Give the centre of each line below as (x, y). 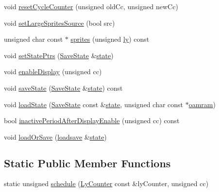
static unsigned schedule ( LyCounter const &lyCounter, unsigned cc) (106, 183)
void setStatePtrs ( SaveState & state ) (59, 55)
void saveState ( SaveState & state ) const (63, 88)
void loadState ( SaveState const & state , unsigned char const (94, 104)
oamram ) (202, 104)
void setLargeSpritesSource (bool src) (59, 23)
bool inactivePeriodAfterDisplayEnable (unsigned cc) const (92, 120)
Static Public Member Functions (87, 163)
